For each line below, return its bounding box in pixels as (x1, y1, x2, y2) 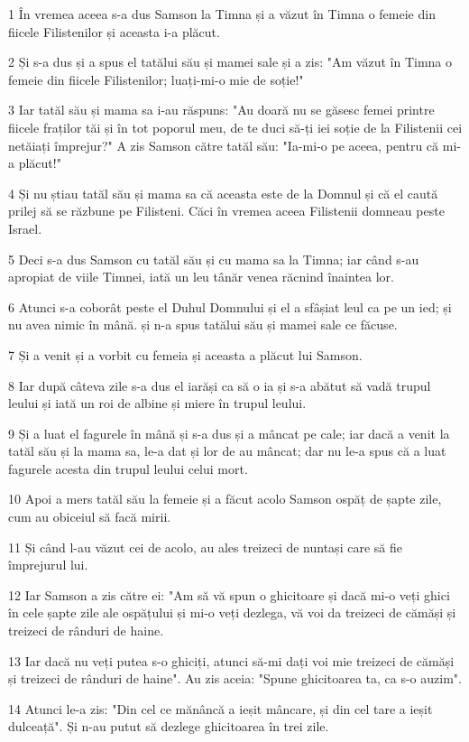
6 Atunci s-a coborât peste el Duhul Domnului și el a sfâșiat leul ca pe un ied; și (8, 297, 452, 316)
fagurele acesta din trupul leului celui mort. (8, 459, 248, 478)
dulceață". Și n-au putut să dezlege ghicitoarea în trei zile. (8, 717, 329, 736)
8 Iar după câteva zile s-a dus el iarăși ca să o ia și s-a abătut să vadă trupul (8, 376, 431, 394)
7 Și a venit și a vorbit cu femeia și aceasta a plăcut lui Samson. (8, 345, 363, 364)
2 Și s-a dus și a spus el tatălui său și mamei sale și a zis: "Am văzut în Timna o (8, 52, 453, 71)
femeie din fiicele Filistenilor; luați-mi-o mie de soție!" (8, 70, 304, 88)
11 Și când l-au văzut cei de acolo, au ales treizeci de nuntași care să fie (8, 537, 402, 556)
